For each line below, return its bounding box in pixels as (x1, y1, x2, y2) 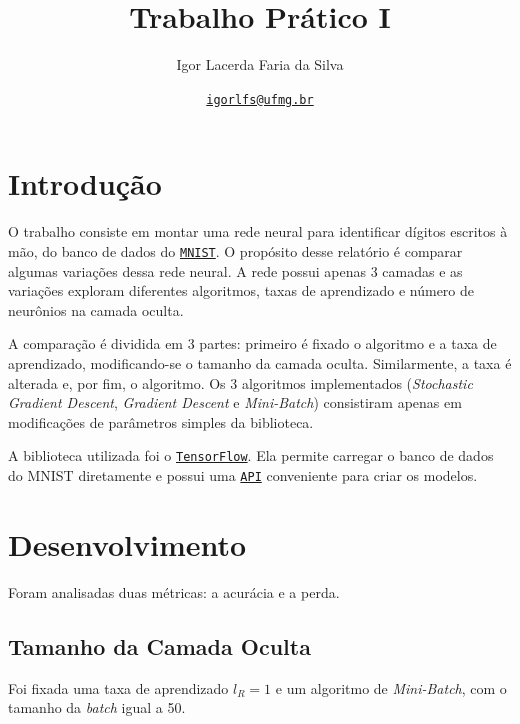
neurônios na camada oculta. (8, 299, 184, 320)
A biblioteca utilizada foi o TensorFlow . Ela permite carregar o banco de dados (8, 445, 494, 466)
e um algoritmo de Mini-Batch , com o (275, 677, 507, 698)
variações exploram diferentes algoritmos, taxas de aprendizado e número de (8, 280, 475, 301)
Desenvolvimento (8, 523, 247, 564)
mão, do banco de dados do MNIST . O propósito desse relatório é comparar (8, 240, 463, 261)
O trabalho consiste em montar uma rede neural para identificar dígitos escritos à (8, 221, 508, 242)
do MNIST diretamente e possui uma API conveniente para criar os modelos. (8, 464, 478, 485)
